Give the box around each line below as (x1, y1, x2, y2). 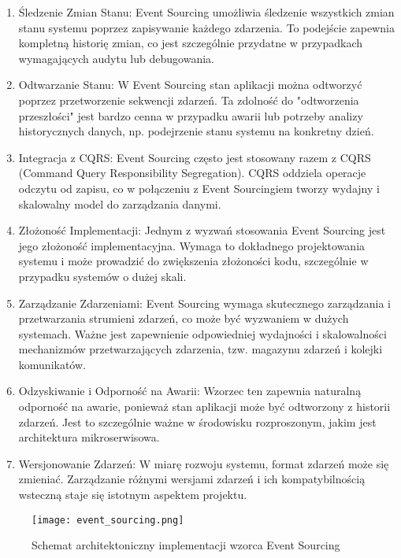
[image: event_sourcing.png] (32, 514, 184, 526)
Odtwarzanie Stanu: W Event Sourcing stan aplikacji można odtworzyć (18, 76, 362, 93)
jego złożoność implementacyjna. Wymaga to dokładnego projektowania (18, 237, 366, 253)
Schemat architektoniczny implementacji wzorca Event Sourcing (32, 537, 340, 553)
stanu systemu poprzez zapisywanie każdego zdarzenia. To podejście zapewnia (18, 19, 395, 35)
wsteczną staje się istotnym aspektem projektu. (18, 486, 247, 503)
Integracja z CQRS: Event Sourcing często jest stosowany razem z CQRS (18, 149, 371, 165)
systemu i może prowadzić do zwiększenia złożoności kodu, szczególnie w (18, 253, 369, 269)
